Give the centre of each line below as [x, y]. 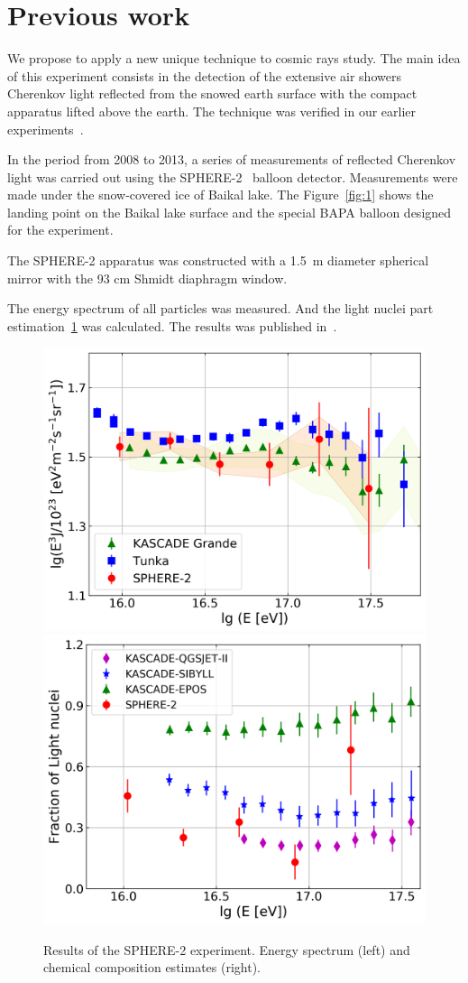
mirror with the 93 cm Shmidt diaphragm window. [147, 278]
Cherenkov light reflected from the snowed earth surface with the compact [212, 93]
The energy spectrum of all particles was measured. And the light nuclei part [220, 308]
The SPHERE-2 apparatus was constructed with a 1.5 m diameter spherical [218, 260]
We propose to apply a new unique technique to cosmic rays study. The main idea [234, 58]
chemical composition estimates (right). [152, 967]
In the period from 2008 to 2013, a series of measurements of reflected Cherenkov [232, 159]
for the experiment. [60, 230]
